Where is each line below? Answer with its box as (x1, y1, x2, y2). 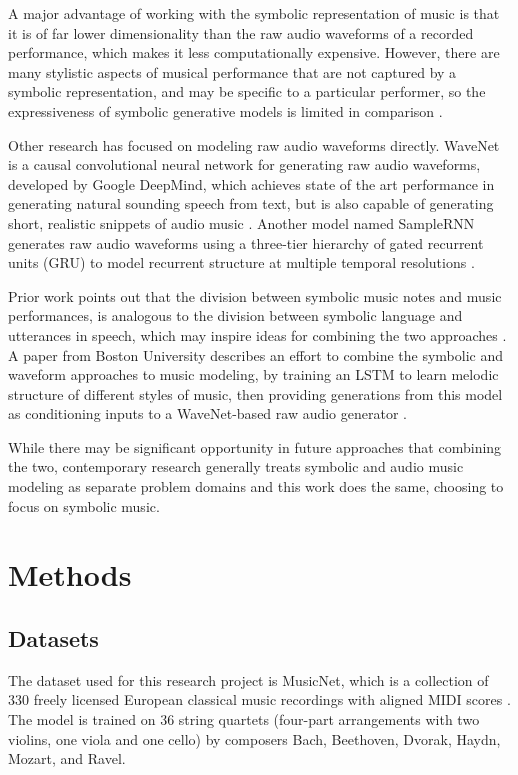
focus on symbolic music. (8, 495, 160, 516)
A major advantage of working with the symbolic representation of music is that (8, 3, 500, 23)
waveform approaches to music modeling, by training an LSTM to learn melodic (8, 364, 499, 385)
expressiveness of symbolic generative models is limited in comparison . (8, 100, 443, 121)
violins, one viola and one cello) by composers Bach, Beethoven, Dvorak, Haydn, (8, 728, 501, 749)
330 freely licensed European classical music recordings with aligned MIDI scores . (8, 689, 511, 710)
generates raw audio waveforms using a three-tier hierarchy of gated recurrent (8, 232, 484, 253)
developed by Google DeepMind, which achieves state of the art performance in (8, 173, 495, 194)
